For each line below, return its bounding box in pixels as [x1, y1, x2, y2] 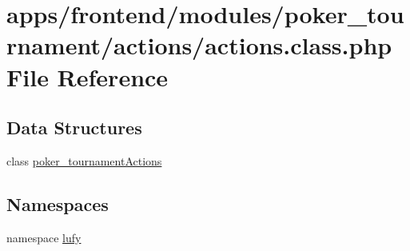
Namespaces [6, 191, 109, 216]
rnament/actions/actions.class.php [6, 29, 392, 62]
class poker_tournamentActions [6, 152, 162, 169]
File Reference [6, 60, 169, 93]
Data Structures [6, 115, 142, 140]
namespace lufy [6, 229, 82, 245]
